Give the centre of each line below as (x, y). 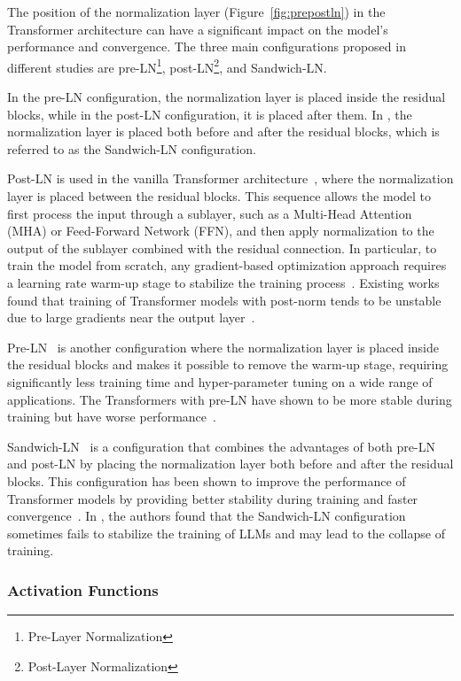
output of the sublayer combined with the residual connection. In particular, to (222, 248)
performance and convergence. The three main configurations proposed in (207, 46)
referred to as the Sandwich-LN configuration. (132, 148)
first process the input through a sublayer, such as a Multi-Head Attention (210, 213)
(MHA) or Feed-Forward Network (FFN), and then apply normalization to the (221, 231)
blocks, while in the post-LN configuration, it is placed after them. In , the (210, 114)
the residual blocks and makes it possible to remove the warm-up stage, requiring (228, 364)
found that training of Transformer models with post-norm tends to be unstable (224, 300)
